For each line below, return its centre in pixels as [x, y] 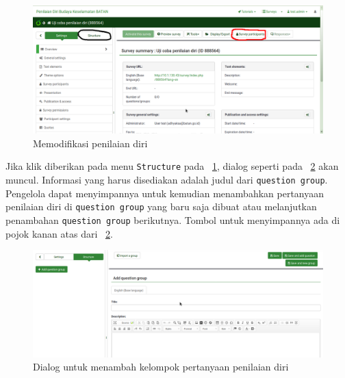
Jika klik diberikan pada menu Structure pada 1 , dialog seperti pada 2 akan [172, 166]
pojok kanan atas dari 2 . [59, 233]
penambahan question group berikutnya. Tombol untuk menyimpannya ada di [173, 219]
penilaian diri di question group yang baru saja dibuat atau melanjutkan [161, 206]
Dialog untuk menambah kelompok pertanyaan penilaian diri [161, 367]
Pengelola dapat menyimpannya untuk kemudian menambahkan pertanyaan [165, 193]
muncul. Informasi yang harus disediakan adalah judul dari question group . [167, 179]
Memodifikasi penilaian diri [90, 143]
